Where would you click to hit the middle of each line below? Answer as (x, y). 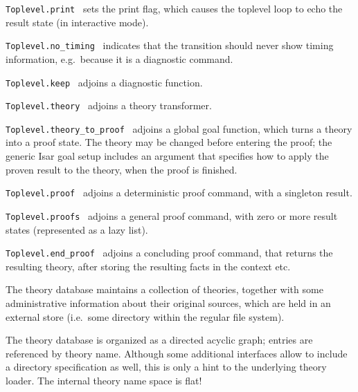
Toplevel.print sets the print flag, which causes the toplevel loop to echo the (174, 8)
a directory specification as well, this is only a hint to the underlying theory (166, 367)
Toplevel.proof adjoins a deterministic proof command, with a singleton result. (179, 193)
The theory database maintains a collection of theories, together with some (164, 289)
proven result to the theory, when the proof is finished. (122, 169)
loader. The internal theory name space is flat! (104, 380)
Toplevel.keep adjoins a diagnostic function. (104, 82)
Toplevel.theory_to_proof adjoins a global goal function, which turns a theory (179, 128)
